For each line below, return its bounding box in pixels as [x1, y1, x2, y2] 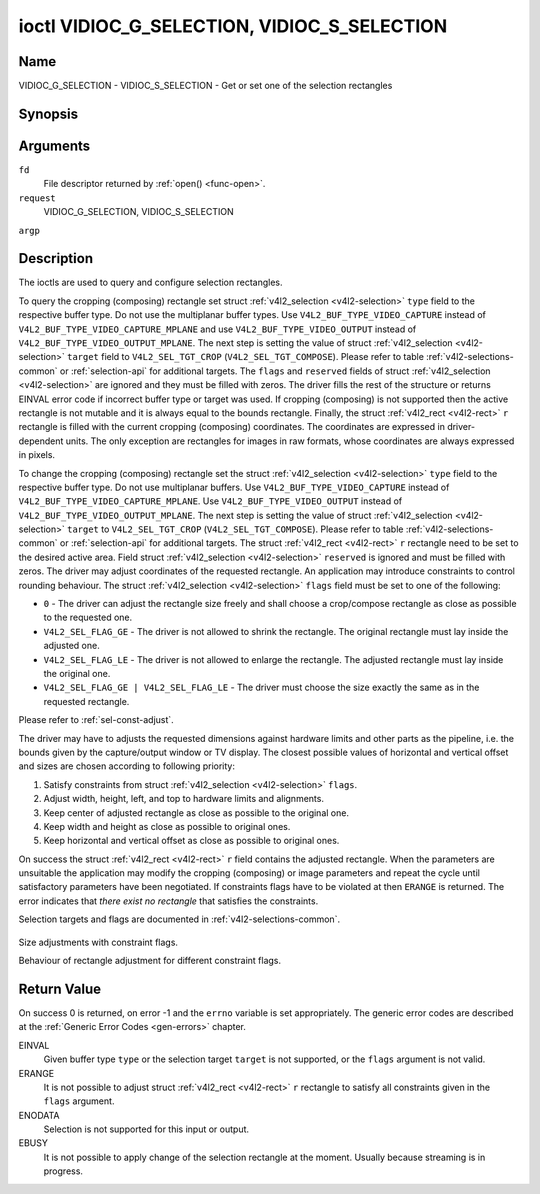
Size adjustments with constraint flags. [18, 936, 179, 948]
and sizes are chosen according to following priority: [18, 760, 235, 772]
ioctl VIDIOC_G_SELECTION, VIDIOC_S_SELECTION [18, 15, 448, 37]
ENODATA [18, 1109, 60, 1121]
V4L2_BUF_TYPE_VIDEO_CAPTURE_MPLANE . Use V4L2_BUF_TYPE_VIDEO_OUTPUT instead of [18, 495, 403, 507]
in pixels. [18, 449, 55, 461]
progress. [43, 1165, 84, 1177]
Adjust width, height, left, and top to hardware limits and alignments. [43, 793, 325, 805]
